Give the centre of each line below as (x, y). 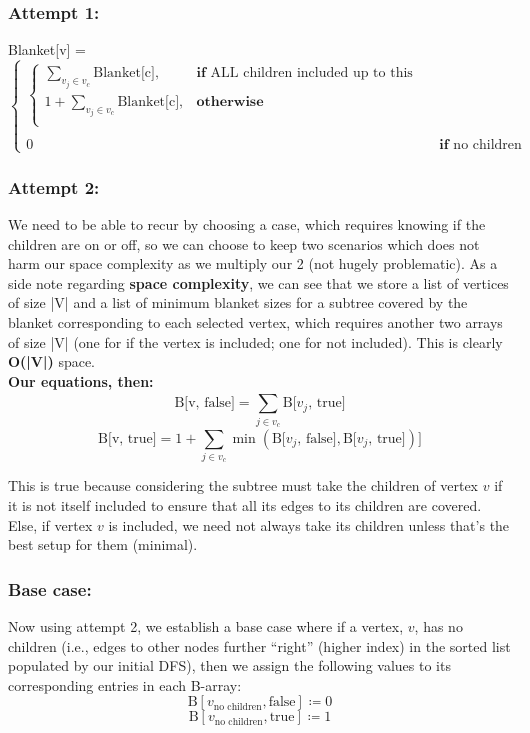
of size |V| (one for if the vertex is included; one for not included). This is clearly (255, 341)
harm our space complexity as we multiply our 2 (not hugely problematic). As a (253, 263)
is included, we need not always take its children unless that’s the (309, 524)
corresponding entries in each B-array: (125, 684)
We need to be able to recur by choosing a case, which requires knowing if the (247, 224)
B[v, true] (127, 438)
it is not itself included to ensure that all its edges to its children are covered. (245, 505)
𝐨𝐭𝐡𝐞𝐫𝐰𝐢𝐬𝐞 (230, 101)
